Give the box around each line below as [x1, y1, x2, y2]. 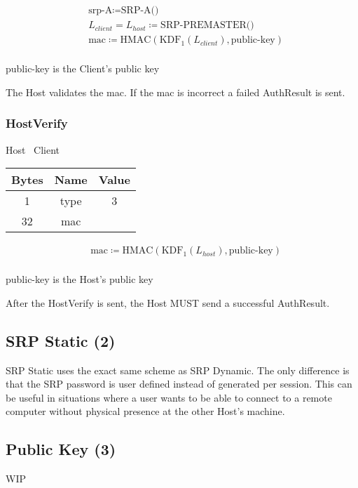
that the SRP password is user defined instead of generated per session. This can [6, 376, 352, 391]
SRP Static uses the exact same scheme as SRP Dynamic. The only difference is [6, 362, 350, 377]
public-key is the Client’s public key [6, 61, 160, 76]
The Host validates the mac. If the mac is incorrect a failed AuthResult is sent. [6, 84, 345, 99]
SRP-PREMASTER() [160, 20, 254, 31]
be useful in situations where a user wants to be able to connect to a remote [6, 390, 332, 404]
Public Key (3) [6, 438, 116, 460]
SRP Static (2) [6, 329, 116, 351]
